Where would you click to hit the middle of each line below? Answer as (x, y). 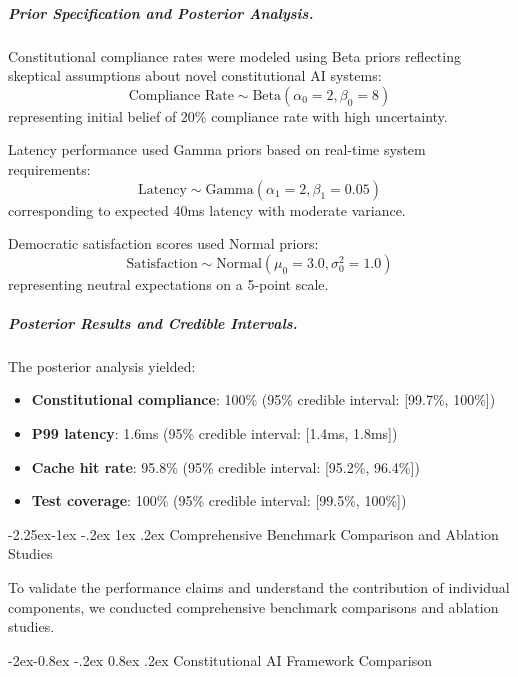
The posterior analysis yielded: (102, 365)
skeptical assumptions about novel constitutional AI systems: (195, 75)
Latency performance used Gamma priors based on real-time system (217, 149)
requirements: (49, 168)
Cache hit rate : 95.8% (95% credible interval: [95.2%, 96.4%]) (225, 466)
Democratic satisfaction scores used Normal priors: (163, 243)
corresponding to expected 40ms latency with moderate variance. (207, 209)
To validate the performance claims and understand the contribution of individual (259, 587)
